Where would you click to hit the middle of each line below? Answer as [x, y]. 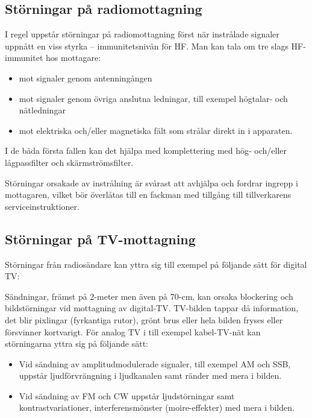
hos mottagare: [73, 58]
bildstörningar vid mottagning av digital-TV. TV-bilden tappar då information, [152, 308]
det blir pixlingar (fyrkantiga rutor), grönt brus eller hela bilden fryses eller [144, 319]
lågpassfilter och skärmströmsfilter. [69, 162]
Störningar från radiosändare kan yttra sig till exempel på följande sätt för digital [156, 264]
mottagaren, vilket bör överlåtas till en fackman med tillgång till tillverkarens [148, 195]
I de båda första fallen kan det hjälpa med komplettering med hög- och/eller [146, 150]
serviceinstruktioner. [42, 206]
